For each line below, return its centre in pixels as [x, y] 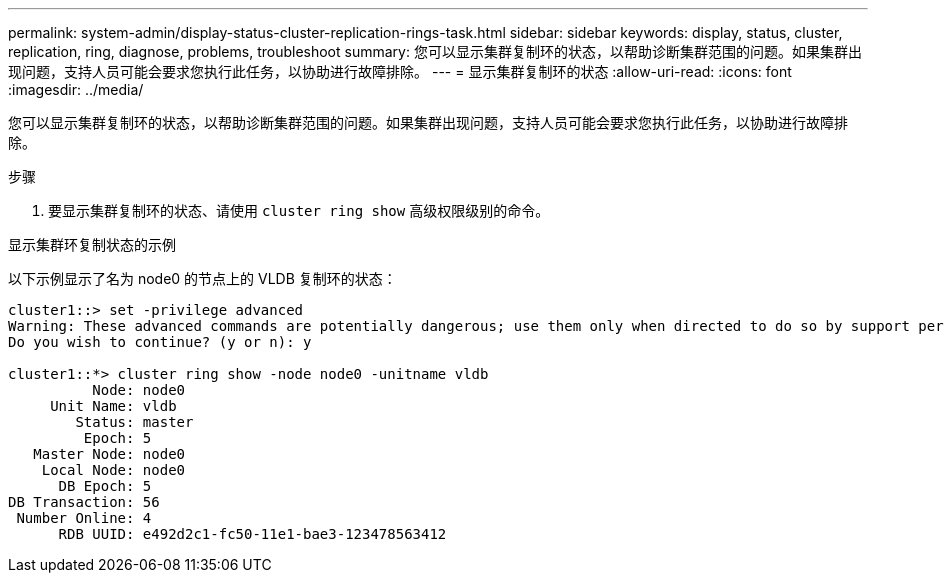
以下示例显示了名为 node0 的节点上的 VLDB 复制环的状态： [202, 278]
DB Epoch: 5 [105, 486]
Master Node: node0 [109, 454]
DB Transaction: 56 [84, 502]
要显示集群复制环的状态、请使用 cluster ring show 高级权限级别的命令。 [299, 210]
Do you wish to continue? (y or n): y [160, 342]
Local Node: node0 [113, 470]
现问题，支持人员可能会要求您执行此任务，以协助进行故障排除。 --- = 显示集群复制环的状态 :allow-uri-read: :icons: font [400, 71]
